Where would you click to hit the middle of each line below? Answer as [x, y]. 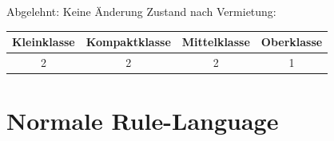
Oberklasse [292, 42]
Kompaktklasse [128, 42]
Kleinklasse [44, 42]
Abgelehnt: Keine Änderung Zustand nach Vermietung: [141, 11]
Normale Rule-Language [143, 121]
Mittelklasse [216, 42]
